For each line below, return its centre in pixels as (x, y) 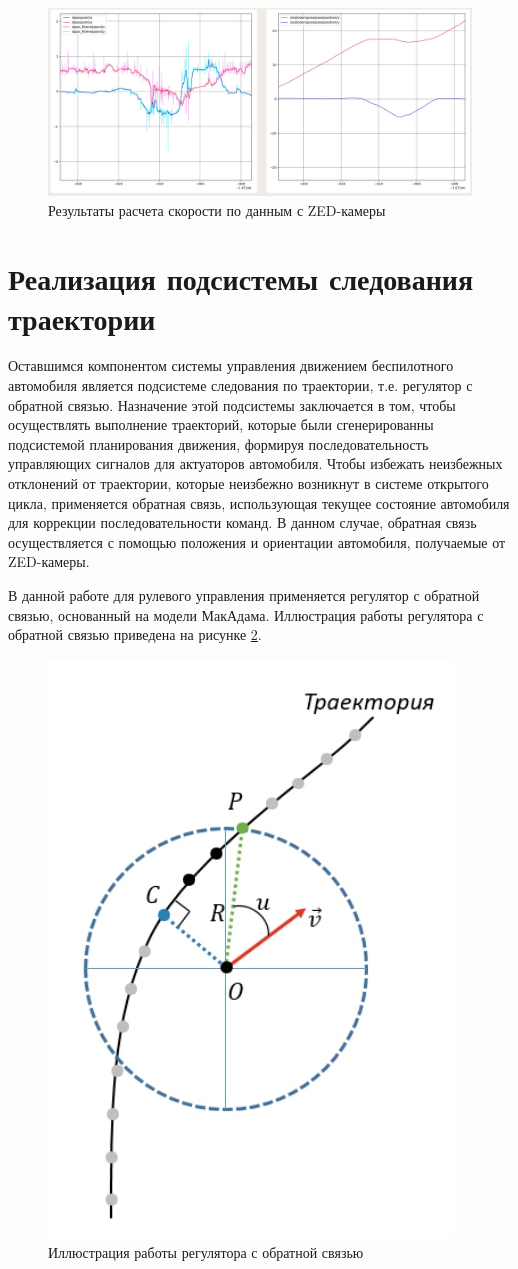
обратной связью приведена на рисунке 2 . (135, 634)
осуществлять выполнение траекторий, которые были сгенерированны (221, 424)
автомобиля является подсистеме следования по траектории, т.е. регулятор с (240, 385)
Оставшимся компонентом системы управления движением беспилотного (231, 365)
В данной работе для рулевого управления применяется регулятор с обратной (244, 595)
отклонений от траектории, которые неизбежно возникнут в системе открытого (248, 483)
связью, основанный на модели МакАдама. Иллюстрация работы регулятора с (246, 614)
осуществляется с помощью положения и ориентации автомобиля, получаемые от (257, 541)
